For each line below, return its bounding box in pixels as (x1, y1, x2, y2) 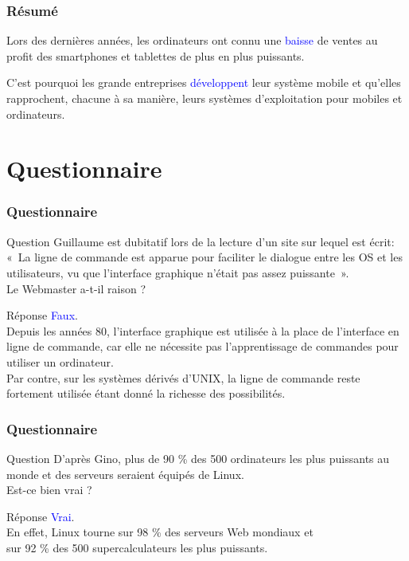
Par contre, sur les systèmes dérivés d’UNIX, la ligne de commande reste (6, 369, 360, 386)
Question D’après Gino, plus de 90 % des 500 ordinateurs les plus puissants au (6, 449, 390, 466)
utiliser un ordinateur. (6, 353, 114, 370)
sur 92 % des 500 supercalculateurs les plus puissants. (6, 539, 268, 555)
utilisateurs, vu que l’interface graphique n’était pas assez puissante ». (6, 264, 349, 280)
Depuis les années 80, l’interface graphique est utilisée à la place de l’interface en (6, 322, 399, 339)
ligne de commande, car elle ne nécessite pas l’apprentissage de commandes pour (6, 338, 399, 355)
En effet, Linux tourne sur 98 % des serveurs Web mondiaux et (6, 524, 314, 540)
